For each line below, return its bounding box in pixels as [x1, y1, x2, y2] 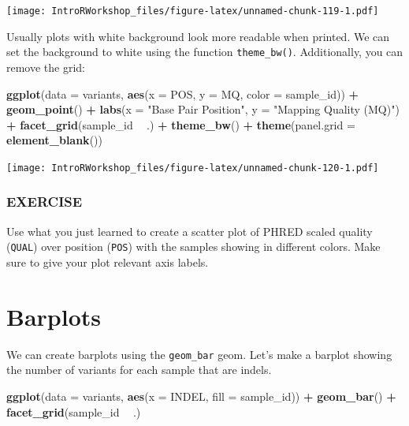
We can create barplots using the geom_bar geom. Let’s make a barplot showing [6, 346, 392, 362]
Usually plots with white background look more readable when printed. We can [6, 28, 390, 44]
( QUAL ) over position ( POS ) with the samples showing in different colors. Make [6, 238, 381, 255]
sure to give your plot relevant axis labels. [6, 254, 209, 270]
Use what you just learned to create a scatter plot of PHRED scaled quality [6, 222, 373, 239]
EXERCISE [6, 192, 83, 211]
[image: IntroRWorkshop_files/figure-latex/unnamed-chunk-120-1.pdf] [6, 162, 379, 174]
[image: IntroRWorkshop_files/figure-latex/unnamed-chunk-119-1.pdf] [6, 6, 379, 17]
